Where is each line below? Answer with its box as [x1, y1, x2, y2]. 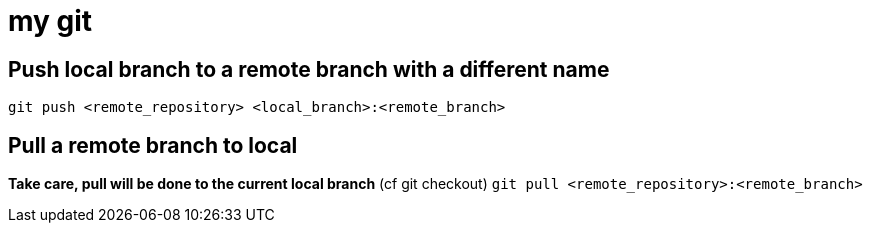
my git [8, 4, 93, 38]
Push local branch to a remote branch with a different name [8, 56, 610, 82]
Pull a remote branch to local [8, 132, 298, 158]
